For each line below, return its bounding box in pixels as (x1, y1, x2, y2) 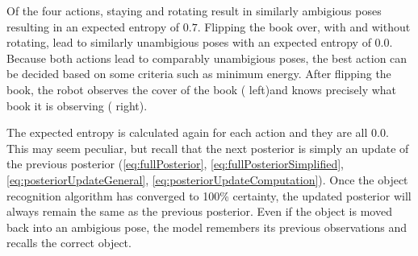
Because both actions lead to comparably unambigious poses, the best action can (6, 49, 408, 66)
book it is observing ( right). (6, 97, 148, 114)
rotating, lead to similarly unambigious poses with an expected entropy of (6, 34, 371, 51)
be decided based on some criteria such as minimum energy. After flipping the (6, 65, 391, 82)
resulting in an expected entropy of (6, 18, 180, 35)
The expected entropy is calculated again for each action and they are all (6, 124, 368, 141)
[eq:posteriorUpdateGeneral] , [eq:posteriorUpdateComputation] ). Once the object (6, 171, 408, 188)
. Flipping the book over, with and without (197, 18, 411, 35)
